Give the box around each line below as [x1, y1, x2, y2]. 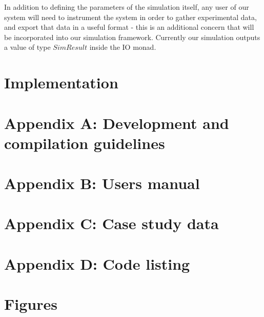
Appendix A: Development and [4, 112, 229, 133]
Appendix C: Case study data [4, 213, 219, 234]
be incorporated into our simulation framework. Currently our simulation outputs [4, 31, 260, 42]
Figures [4, 293, 57, 314]
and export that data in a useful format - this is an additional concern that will [4, 22, 254, 32]
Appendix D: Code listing [4, 253, 190, 274]
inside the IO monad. [89, 42, 156, 52]
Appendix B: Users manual [4, 173, 200, 194]
